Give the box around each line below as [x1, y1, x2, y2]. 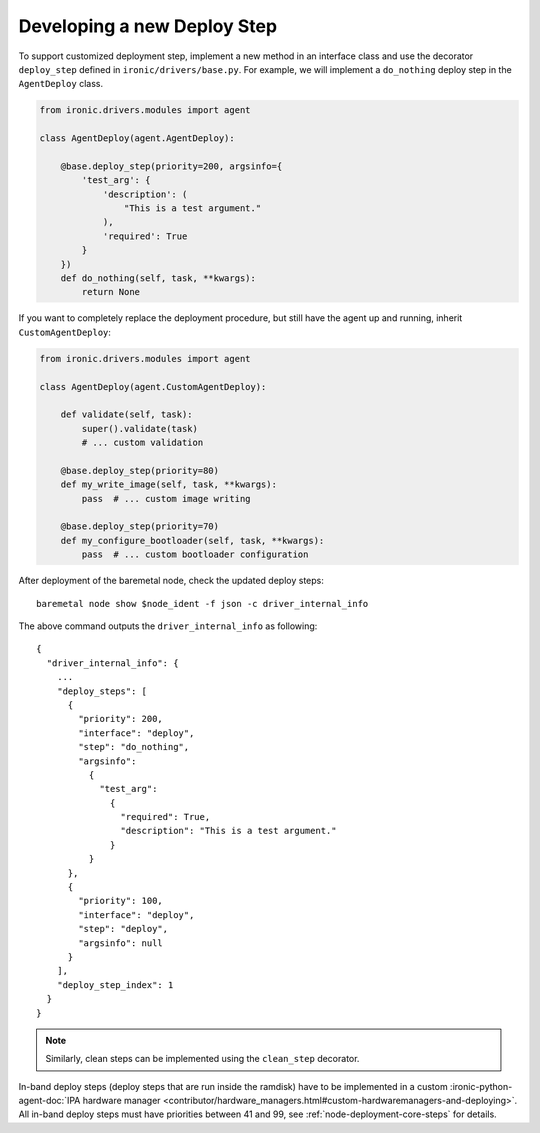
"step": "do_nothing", [78, 741, 190, 753]
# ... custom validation [81, 437, 204, 449]
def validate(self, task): [60, 409, 194, 420]
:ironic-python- [450, 1080, 513, 1092]
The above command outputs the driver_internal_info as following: [18, 620, 318, 632]
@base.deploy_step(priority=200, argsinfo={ [60, 160, 283, 172]
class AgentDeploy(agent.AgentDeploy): [39, 133, 235, 144]
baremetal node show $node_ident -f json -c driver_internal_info [36, 598, 369, 609]
